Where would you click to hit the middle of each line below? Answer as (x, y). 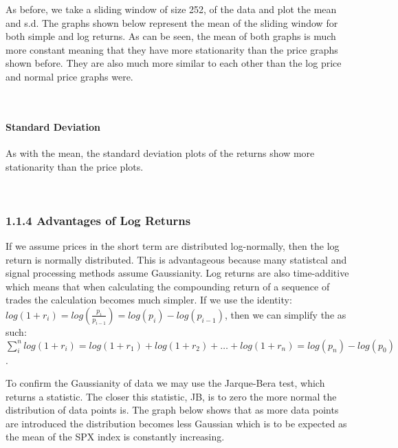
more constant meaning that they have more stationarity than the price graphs (172, 49)
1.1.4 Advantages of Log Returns (98, 220)
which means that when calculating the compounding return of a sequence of (168, 286)
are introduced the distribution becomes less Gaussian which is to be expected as (176, 423)
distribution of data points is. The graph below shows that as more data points (172, 410)
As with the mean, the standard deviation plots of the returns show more (160, 152)
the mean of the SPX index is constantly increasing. (115, 437)
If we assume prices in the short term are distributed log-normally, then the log (173, 245)
